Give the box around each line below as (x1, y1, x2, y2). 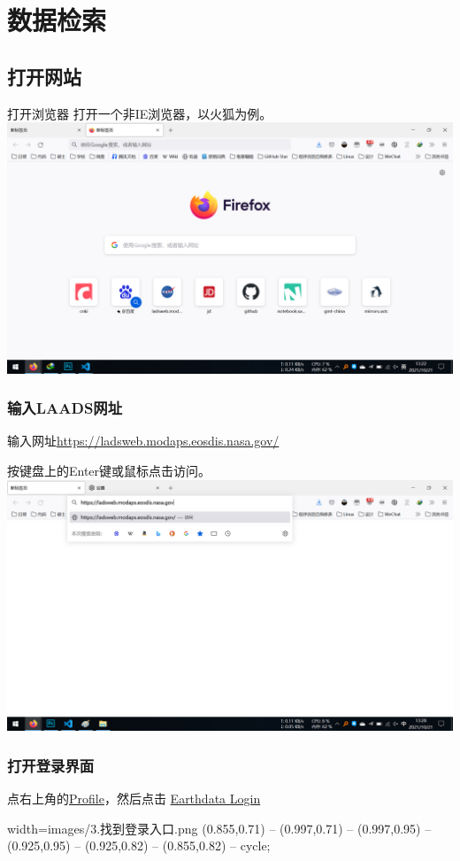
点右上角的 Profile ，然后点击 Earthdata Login (7, 788, 261, 807)
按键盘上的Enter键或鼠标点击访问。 (7, 462, 211, 480)
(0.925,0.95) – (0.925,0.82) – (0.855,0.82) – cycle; (7, 836, 271, 855)
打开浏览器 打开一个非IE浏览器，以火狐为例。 (7, 104, 272, 122)
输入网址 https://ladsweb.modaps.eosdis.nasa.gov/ (7, 431, 280, 450)
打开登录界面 (7, 754, 95, 776)
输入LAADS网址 (7, 397, 123, 419)
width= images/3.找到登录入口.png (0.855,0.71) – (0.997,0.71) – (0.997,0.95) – (7, 818, 432, 837)
